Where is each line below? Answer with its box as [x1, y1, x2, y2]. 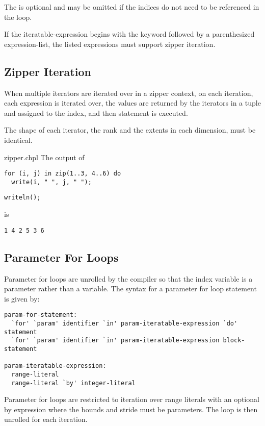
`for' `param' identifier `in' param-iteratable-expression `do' [11, 320, 238, 327]
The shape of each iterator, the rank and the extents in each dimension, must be [4, 124, 256, 135]
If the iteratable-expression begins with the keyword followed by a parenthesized [4, 29, 255, 39]
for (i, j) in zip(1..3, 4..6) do [4, 170, 121, 178]
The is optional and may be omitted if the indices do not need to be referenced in [4, 2, 259, 12]
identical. [4, 134, 33, 145]
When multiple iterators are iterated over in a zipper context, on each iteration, [4, 87, 253, 98]
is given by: [4, 293, 40, 304]
